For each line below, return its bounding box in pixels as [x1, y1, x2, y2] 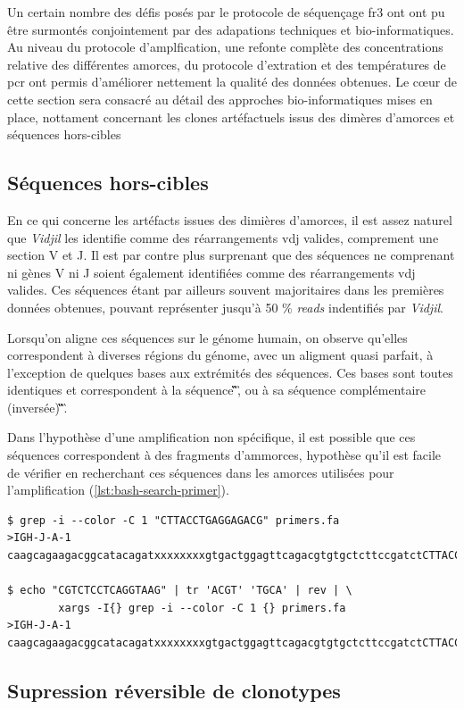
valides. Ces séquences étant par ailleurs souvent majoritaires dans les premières [7, 280, 444, 299]
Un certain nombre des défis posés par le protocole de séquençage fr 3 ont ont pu [7, 3, 445, 21]
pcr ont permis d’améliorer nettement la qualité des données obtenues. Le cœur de [7, 72, 457, 91]
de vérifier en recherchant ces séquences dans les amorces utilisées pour [7, 463, 394, 481]
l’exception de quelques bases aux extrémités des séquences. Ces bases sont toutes [7, 363, 453, 381]
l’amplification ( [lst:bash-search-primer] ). [7, 480, 229, 499]
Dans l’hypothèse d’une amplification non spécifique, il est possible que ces [7, 428, 416, 446]
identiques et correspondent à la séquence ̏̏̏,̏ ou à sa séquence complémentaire [7, 380, 427, 399]
